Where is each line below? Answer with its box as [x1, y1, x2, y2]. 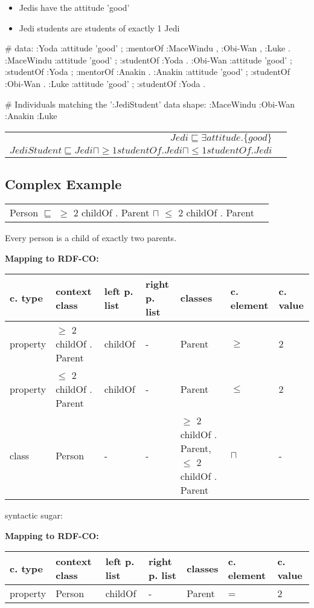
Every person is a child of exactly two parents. [5, 231, 177, 244]
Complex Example [5, 175, 122, 193]
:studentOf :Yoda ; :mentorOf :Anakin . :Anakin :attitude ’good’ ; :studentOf [5, 65, 290, 78]
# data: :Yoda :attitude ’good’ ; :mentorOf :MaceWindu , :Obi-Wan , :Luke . [5, 42, 290, 54]
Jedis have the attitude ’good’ [19, 1, 130, 13]
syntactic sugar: [5, 509, 63, 522]
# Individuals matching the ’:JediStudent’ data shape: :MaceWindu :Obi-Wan [5, 97, 295, 110]
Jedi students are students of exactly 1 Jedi [19, 21, 180, 34]
